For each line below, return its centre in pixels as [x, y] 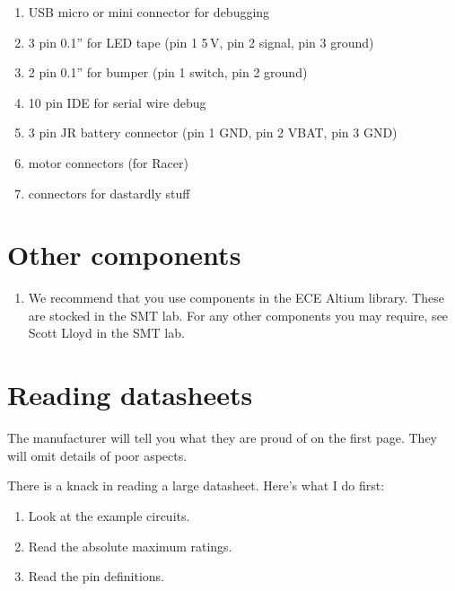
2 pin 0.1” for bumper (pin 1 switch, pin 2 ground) [168, 72]
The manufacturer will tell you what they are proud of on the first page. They [223, 438]
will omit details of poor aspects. [97, 455]
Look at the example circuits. [109, 515]
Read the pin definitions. [96, 576]
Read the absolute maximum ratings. [130, 546]
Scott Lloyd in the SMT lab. [106, 333]
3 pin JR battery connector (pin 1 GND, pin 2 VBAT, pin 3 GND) [213, 132]
